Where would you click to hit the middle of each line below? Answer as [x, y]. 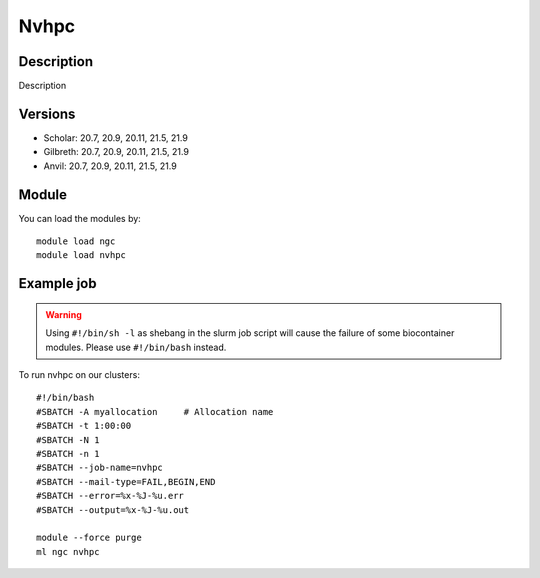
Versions [47, 113]
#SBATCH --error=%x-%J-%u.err [110, 496]
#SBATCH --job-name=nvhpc [100, 468]
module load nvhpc [81, 255]
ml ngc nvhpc [68, 551]
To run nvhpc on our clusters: [79, 375]
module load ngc [76, 241]
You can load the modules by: [80, 218]
